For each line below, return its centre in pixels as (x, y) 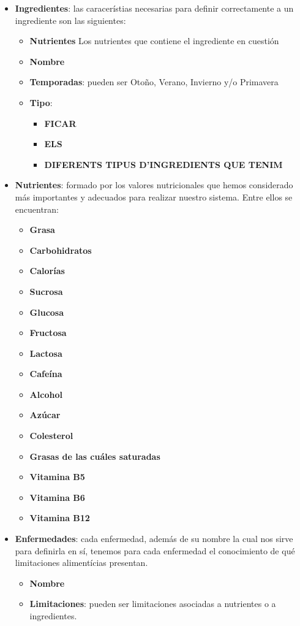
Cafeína (46, 374)
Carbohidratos (61, 250)
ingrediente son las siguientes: (70, 20)
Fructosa (48, 333)
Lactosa (46, 353)
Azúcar (45, 415)
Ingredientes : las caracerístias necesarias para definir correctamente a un (154, 8)
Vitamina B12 (60, 518)
